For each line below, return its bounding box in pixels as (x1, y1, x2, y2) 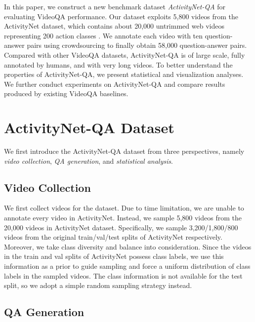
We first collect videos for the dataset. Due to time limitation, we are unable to (4, 203, 244, 213)
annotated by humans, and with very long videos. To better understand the (4, 59, 233, 70)
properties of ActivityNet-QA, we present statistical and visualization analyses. (4, 69, 244, 79)
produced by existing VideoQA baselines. (4, 88, 128, 99)
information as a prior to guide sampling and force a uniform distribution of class (4, 261, 251, 271)
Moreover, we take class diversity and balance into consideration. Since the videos (4, 241, 252, 251)
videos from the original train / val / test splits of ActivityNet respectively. (4, 232, 222, 242)
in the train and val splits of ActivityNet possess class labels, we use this (4, 251, 224, 261)
